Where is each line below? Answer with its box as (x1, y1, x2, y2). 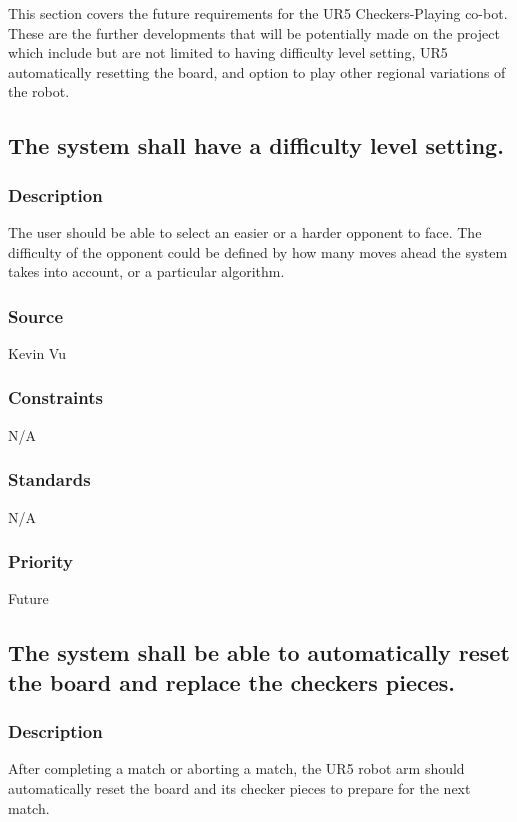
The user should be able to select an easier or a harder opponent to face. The (8, 221, 482, 242)
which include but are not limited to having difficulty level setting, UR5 (8, 42, 448, 63)
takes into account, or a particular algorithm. (8, 261, 285, 282)
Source (8, 303, 64, 328)
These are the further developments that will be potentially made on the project (8, 22, 500, 43)
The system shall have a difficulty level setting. (8, 130, 504, 161)
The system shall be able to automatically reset (8, 637, 510, 668)
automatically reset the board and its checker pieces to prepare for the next (8, 777, 471, 798)
